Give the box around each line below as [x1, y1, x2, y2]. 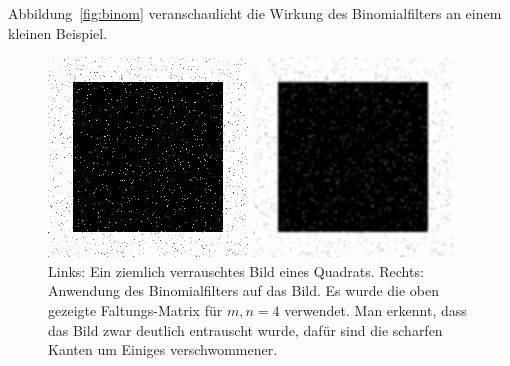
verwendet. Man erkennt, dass [284, 299, 467, 320]
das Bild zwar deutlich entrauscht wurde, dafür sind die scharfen [48, 319, 443, 340]
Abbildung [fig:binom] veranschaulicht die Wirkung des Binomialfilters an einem [8, 3, 502, 23]
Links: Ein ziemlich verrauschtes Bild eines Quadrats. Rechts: [48, 260, 424, 281]
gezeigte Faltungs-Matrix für [48, 299, 223, 320]
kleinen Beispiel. [8, 22, 108, 43]
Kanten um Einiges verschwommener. [48, 339, 278, 360]
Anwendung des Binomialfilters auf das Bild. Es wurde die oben [48, 280, 440, 301]
